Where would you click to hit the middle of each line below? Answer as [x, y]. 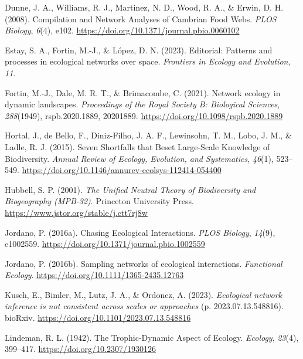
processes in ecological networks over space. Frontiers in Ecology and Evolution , [148, 61]
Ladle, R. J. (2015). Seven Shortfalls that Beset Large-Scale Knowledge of [137, 146]
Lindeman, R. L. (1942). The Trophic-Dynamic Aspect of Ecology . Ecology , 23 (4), [152, 337]
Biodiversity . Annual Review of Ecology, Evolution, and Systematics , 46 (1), [139, 158]
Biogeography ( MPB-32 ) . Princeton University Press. [99, 201]
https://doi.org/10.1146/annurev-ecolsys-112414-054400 [122, 170]
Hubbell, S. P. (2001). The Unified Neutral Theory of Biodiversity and [130, 189]
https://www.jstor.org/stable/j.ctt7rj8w [76, 212]
